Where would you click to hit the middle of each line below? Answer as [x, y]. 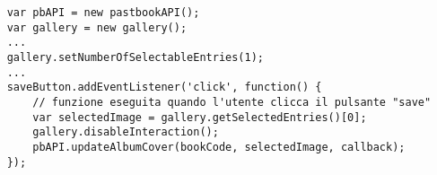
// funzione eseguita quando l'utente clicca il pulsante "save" [232, 102]
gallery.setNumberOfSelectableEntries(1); [135, 57]
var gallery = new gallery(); [97, 27]
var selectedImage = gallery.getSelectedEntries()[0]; [200, 117]
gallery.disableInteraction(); [126, 132]
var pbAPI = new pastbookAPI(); [103, 13]
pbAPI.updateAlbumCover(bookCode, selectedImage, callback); [219, 147]
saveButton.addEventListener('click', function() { [164, 87]
